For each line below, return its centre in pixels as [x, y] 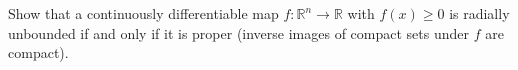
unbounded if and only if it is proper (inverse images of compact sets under [239, 32]
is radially [479, 13]
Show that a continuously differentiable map [143, 13]
